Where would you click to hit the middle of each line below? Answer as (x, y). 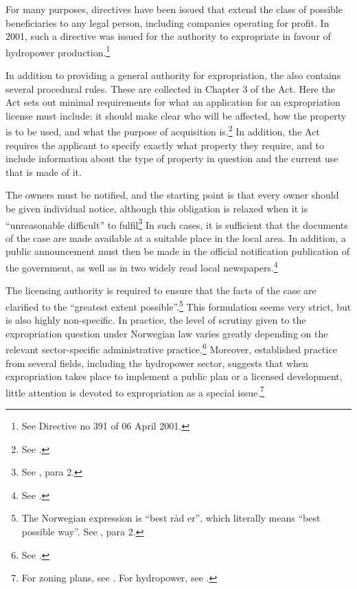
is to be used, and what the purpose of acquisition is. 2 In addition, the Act (163, 131)
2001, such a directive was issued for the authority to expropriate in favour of (168, 36)
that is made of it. (44, 171)
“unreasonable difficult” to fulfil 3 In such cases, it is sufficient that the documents (177, 223)
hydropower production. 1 (58, 51)
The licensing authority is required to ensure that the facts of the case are (161, 290)
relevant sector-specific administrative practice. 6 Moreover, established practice (171, 348)
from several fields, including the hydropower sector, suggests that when (157, 363)
